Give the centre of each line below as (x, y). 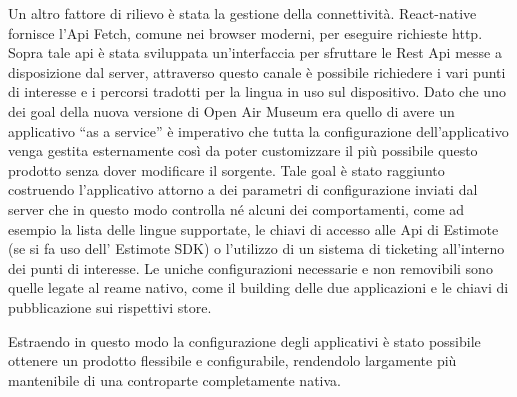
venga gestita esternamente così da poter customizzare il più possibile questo (243, 150)
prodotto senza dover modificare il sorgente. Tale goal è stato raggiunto (226, 169)
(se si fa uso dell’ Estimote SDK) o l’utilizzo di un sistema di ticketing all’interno (256, 248)
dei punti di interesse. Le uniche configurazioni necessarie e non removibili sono (250, 267)
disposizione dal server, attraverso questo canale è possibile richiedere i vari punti (257, 71)
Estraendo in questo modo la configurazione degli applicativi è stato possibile (244, 340)
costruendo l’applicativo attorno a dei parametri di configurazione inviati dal (243, 189)
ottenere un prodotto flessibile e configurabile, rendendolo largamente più (232, 360)
